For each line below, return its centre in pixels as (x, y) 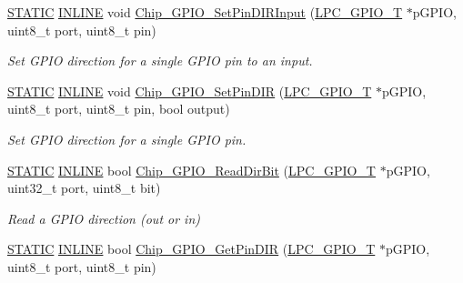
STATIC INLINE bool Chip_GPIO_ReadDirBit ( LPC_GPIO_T (191, 170)
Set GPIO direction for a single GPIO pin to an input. (160, 61)
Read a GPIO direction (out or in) (104, 218)
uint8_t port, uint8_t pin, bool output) (119, 109)
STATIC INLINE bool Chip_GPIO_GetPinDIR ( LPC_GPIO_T (191, 249)
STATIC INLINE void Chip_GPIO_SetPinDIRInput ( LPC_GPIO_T (205, 12)
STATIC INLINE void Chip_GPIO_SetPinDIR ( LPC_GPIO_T (190, 91)
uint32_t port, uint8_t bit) (84, 188)
